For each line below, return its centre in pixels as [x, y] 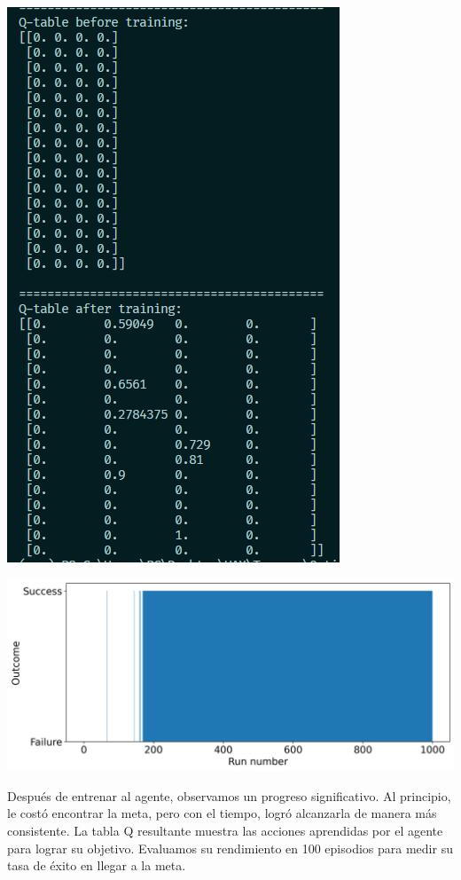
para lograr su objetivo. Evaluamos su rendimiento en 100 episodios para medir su [230, 848]
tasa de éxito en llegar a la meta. [97, 865]
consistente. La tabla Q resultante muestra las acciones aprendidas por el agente [225, 830]
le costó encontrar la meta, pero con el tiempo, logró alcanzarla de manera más [222, 813]
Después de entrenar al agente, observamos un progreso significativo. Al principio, [229, 795]
